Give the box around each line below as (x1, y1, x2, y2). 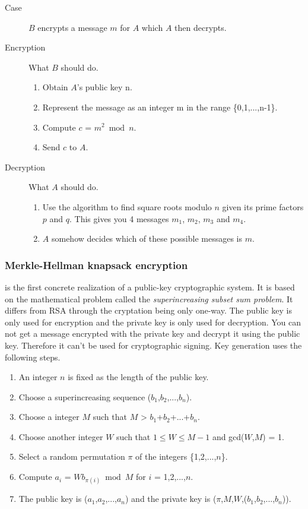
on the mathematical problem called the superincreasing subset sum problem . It (5, 292, 293, 305)
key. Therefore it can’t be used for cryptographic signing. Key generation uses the (5, 339, 302, 351)
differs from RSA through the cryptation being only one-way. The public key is (5, 304, 292, 317)
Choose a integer (18, 410, 80, 423)
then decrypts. (174, 21, 227, 33)
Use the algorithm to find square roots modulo (42, 200, 212, 213)
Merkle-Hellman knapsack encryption (5, 257, 188, 272)
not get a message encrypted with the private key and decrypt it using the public (5, 327, 300, 340)
